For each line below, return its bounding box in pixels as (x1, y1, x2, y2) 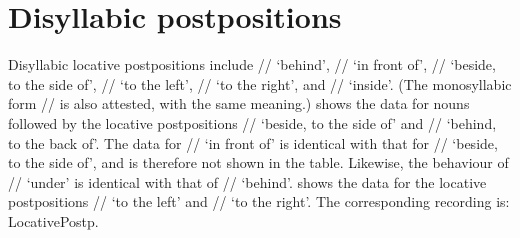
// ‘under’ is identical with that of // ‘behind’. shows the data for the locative (8, 171, 487, 192)
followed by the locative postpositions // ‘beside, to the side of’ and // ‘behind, (8, 112, 497, 133)
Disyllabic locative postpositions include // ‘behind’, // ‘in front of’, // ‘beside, (8, 54, 496, 75)
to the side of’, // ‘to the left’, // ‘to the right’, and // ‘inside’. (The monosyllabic (8, 73, 512, 94)
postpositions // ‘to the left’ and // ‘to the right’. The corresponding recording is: (8, 191, 510, 212)
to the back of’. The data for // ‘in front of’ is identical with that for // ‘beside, (8, 132, 498, 153)
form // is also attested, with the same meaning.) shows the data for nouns (8, 93, 470, 114)
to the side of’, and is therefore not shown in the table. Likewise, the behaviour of (8, 152, 509, 173)
